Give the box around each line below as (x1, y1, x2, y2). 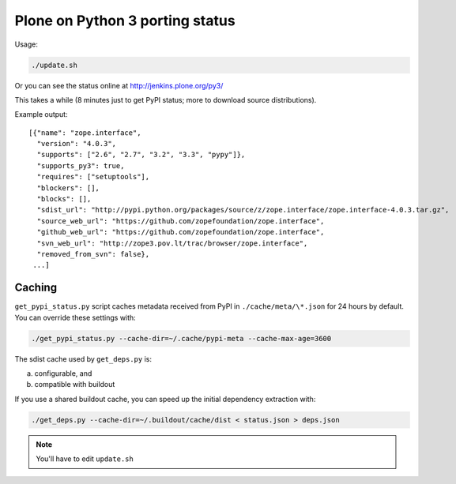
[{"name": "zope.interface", (28, 128, 141, 137)
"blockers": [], (36, 183, 100, 193)
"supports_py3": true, (36, 161, 125, 170)
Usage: (14, 39, 39, 49)
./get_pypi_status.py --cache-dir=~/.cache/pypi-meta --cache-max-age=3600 (31, 334, 332, 343)
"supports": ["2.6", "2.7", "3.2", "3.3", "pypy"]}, (36, 150, 246, 159)
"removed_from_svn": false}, (36, 250, 150, 258)
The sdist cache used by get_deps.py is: (14, 354, 152, 363)
